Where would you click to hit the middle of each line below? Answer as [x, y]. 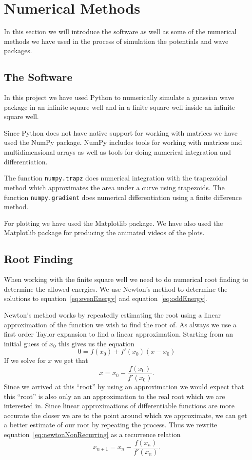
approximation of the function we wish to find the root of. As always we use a [120, 324]
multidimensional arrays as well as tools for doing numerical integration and [117, 152]
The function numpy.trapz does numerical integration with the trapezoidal [116, 178]
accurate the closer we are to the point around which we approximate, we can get [126, 415]
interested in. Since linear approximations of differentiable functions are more [119, 406]
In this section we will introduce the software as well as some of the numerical [120, 31]
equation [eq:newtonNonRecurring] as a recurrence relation [92, 434]
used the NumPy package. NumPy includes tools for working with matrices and [123, 142]
